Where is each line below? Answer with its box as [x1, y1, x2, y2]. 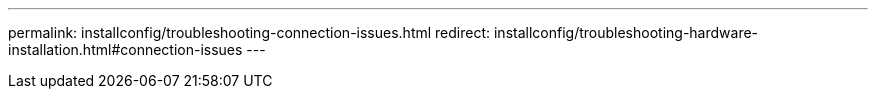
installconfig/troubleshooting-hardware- [493, 24, 759, 41]
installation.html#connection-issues [8, 41, 243, 58]
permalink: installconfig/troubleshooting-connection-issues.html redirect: [8, 24, 491, 41]
